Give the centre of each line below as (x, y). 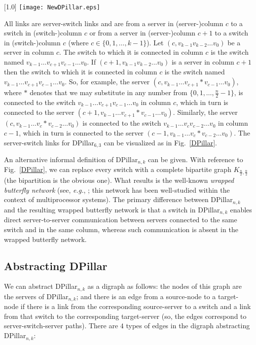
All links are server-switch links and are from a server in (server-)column (114, 23)
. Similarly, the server (205, 112)
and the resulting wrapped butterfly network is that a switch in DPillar (112, 209)
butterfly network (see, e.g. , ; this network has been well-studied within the (117, 190)
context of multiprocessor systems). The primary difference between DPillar (118, 199)
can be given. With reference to (196, 159)
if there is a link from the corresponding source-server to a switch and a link (136, 306)
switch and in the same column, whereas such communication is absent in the (121, 229)
